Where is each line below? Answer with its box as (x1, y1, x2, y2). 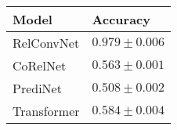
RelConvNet (13, 34, 80, 52)
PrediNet (13, 79, 62, 97)
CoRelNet (13, 56, 67, 74)
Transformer (13, 102, 80, 120)
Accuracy (92, 10, 150, 28)
